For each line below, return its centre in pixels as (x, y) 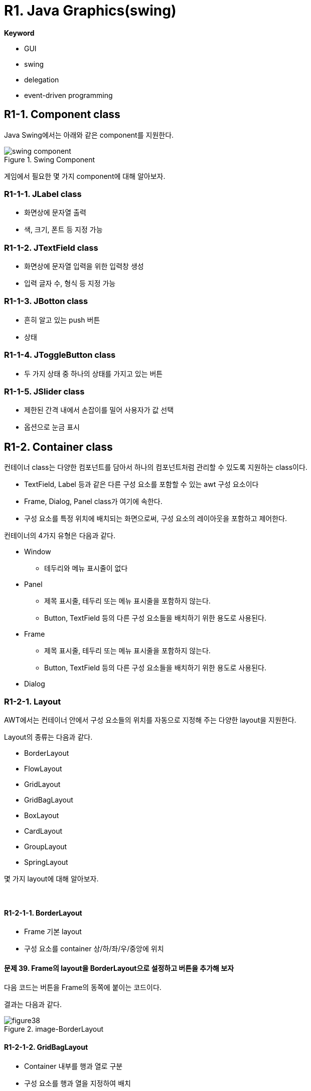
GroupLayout (46, 846)
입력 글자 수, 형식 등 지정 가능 (70, 283)
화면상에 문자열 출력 (55, 213)
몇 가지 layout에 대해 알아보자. (51, 878)
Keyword (19, 33)
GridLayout (42, 784)
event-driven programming (68, 95)
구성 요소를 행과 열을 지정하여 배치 (77, 1083)
